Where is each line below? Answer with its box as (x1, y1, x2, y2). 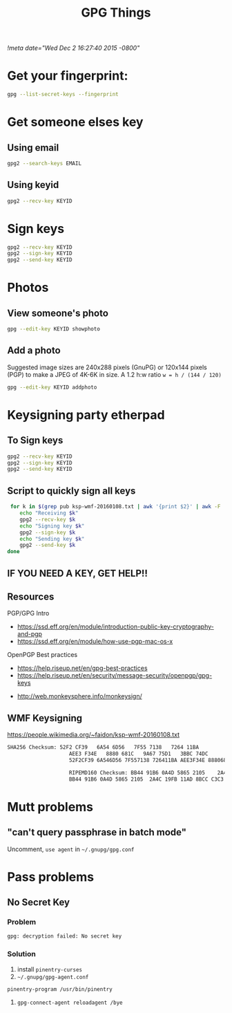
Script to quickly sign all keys (7, 485, 136, 496)
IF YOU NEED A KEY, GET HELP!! (7, 567, 148, 579)
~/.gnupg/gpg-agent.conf (17, 974, 89, 981)
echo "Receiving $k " (19, 510, 79, 517)
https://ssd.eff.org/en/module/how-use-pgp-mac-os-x (17, 638, 173, 646)
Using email (7, 142, 59, 154)
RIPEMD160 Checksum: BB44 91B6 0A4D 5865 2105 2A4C (68, 769, 230, 776)
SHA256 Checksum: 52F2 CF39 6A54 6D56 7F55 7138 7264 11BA (7, 744, 199, 751)
